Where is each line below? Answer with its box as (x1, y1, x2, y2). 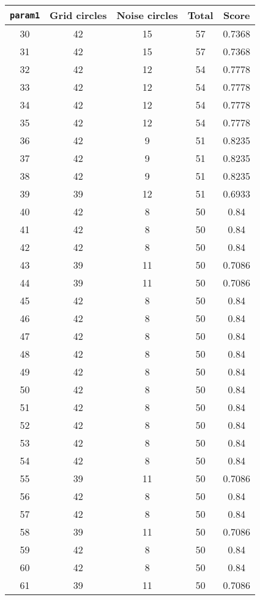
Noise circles (116, 8, 178, 22)
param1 (10, 10, 40, 20)
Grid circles (50, 8, 107, 22)
